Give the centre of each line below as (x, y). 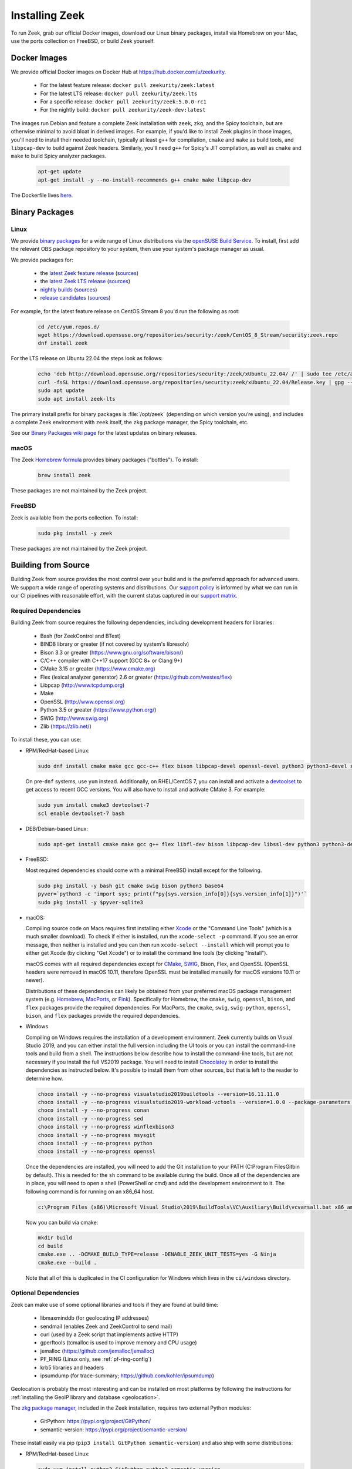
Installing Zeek (48, 15)
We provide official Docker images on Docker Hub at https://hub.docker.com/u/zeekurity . (119, 72)
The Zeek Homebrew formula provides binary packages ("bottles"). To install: (105, 460)
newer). (35, 980)
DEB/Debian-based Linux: (57, 829)
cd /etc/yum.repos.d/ (69, 327)
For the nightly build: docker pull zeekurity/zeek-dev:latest (123, 110)
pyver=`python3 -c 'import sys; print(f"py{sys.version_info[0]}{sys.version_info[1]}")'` (172, 894)
